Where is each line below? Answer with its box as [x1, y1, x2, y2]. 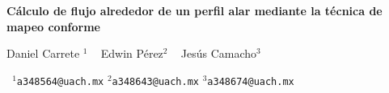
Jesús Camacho [180, 45, 257, 62]
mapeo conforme [6, 18, 100, 34]
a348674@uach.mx [207, 75, 294, 87]
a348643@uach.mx [112, 75, 199, 87]
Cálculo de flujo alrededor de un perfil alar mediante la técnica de [6, 2, 383, 18]
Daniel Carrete [6, 45, 80, 62]
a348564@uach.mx [16, 75, 104, 87]
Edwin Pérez [100, 45, 163, 62]
